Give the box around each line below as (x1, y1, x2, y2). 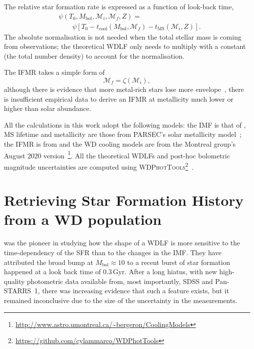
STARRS (4, 285, 31, 296)
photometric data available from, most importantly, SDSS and (27, 276, 213, 286)
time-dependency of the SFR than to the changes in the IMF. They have (4, 247, 222, 257)
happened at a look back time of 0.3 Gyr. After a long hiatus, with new (4, 266, 217, 277)
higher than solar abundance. (4, 103, 91, 113)
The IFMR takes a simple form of (4, 67, 105, 77)
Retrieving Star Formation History (4, 190, 244, 210)
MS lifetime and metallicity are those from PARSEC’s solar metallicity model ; (4, 129, 242, 139)
